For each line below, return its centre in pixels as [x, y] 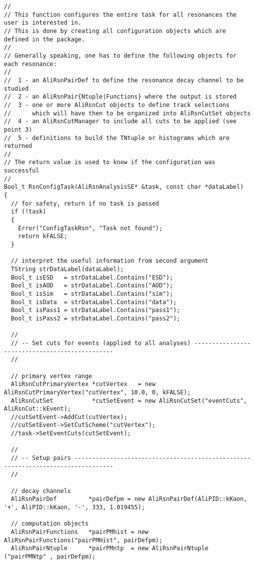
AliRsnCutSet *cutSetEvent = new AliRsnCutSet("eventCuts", [129, 401]
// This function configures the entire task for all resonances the [120, 15]
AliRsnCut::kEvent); [38, 409]
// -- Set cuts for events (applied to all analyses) [101, 343]
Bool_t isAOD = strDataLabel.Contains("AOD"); [92, 286]
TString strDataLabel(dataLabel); [67, 269]
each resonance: [31, 64]
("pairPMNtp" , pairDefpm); [50, 556]
